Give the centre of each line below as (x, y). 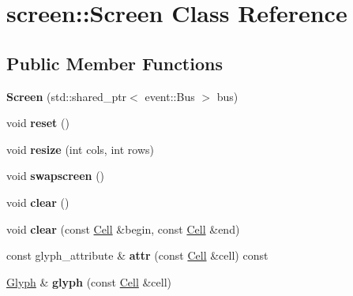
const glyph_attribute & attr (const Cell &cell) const (137, 255)
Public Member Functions (115, 63)
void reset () (38, 123)
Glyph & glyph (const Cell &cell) (89, 281)
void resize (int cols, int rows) (80, 149)
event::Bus (170, 96)
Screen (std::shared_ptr (67, 96)
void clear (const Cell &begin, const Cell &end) (123, 229)
